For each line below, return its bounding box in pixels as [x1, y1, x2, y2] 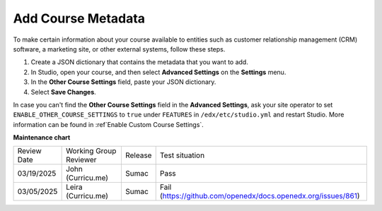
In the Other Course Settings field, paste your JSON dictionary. [30, 78, 216, 86]
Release [125, 150, 152, 160]
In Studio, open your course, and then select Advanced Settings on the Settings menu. [30, 68, 286, 76]
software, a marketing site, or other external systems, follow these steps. [13, 44, 226, 53]
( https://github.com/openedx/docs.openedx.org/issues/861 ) [159, 191, 360, 201]
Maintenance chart [13, 133, 71, 142]
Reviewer [66, 155, 97, 165]
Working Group [66, 146, 117, 156]
